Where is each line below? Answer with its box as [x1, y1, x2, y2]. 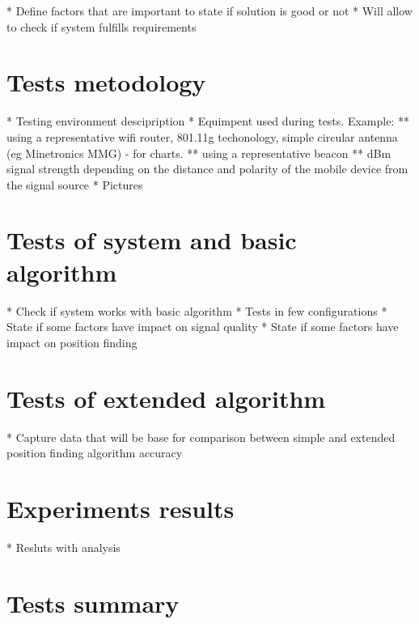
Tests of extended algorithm [6, 381, 326, 414]
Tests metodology [6, 66, 206, 99]
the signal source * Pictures [6, 176, 143, 193]
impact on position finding [6, 333, 138, 350]
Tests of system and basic [6, 223, 297, 257]
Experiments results [6, 491, 235, 524]
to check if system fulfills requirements [6, 18, 197, 35]
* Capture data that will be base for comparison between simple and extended [6, 428, 396, 445]
